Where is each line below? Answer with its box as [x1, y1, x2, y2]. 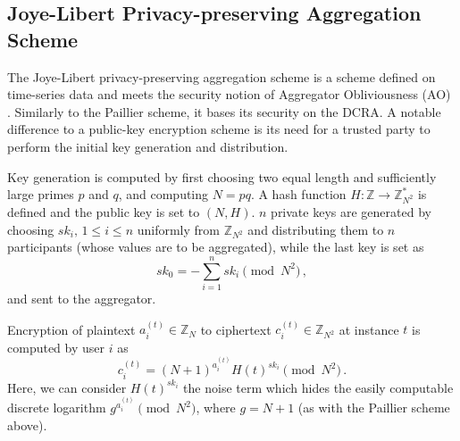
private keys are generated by [271, 202, 431, 220]
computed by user [7, 337, 105, 356]
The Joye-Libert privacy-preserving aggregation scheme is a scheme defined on [7, 67, 436, 86]
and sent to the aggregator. [7, 288, 156, 307]
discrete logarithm [7, 398, 106, 417]
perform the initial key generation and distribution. [7, 137, 289, 155]
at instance [339, 320, 399, 338]
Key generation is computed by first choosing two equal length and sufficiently [7, 167, 437, 186]
